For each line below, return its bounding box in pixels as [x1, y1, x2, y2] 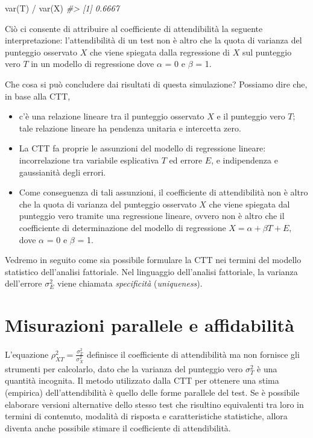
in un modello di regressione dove [31, 57, 154, 70]
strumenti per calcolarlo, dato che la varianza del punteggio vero [5, 362, 243, 375]
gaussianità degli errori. [19, 165, 106, 178]
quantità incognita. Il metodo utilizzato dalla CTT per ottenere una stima [5, 374, 279, 387]
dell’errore [5, 277, 42, 290]
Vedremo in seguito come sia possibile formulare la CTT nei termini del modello [5, 253, 302, 266]
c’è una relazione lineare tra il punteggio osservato [19, 110, 204, 122]
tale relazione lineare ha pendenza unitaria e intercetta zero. [19, 121, 241, 134]
